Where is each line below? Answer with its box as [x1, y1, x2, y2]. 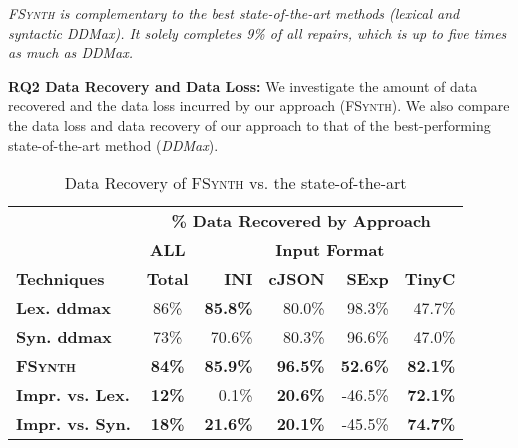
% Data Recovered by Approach [171, 209, 431, 233]
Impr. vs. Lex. [16, 383, 130, 407]
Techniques [16, 267, 105, 291]
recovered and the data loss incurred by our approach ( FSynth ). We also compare [8, 95, 510, 116]
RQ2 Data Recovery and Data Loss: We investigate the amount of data [8, 75, 478, 96]
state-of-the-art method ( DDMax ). [8, 134, 219, 155]
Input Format [275, 238, 385, 262]
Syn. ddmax [16, 325, 112, 349]
